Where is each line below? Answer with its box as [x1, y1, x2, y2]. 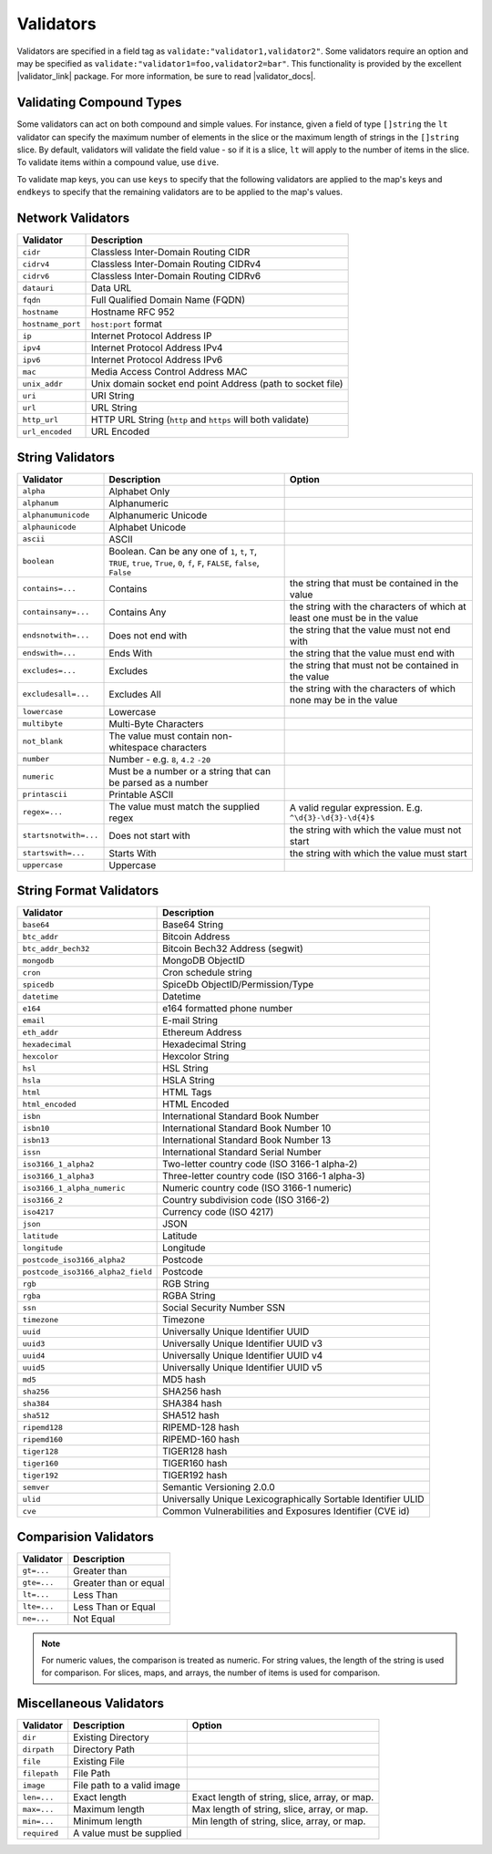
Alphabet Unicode [108, 521, 187, 533]
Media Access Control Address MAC [90, 366, 248, 378]
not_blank [22, 737, 64, 747]
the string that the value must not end [289, 623, 451, 636]
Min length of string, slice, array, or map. [191, 1815, 366, 1828]
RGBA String [162, 1290, 216, 1302]
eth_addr [22, 1027, 59, 1037]
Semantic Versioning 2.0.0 [162, 1481, 275, 1494]
